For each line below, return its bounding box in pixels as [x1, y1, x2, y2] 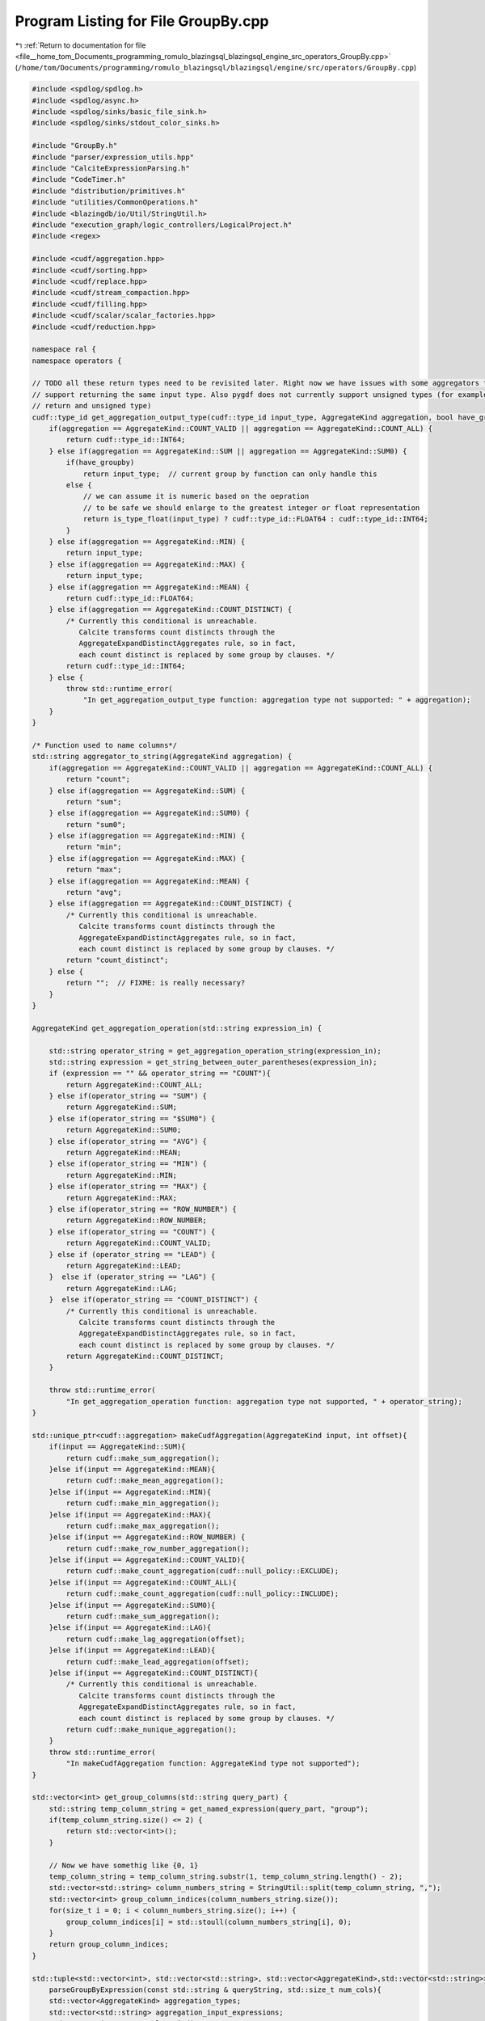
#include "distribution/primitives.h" [32, 186, 186, 196]
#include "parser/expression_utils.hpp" [32, 152, 194, 162]
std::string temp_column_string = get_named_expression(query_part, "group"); [48, 1804, 369, 1813]
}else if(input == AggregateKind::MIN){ [48, 1487, 212, 1496]
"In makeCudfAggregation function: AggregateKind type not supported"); [65, 1759, 361, 1768]
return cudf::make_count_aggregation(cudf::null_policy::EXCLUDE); [65, 1567, 339, 1576]
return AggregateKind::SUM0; [65, 1125, 182, 1135]
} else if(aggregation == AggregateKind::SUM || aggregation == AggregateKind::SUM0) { [48, 446, 407, 456]
